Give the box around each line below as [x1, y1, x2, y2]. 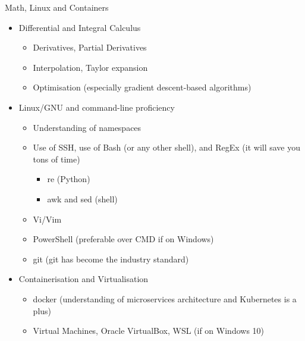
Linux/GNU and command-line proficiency [18, 101, 175, 113]
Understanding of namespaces [33, 121, 142, 133]
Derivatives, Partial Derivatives [33, 41, 147, 54]
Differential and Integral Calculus [18, 21, 141, 33]
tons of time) [33, 152, 80, 165]
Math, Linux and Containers [5, 1, 109, 13]
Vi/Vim [33, 212, 62, 225]
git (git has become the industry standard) [33, 252, 189, 265]
